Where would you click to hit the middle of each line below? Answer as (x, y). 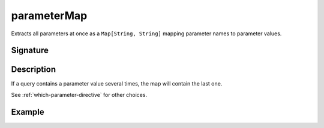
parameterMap (49, 16)
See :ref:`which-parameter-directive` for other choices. (79, 95)
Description (34, 70)
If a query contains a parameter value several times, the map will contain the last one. (117, 84)
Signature (30, 51)
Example (28, 112)
